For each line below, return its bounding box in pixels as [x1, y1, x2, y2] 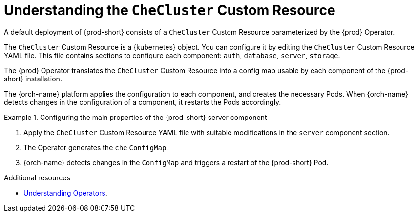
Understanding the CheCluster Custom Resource [4, 2, 335, 19]
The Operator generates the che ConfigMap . [23, 143, 168, 152]
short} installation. [4, 74, 62, 83]
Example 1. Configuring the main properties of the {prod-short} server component [4, 113, 267, 121]
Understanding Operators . [23, 188, 107, 197]
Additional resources [4, 173, 70, 182]
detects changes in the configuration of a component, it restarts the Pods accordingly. [4, 98, 281, 106]
